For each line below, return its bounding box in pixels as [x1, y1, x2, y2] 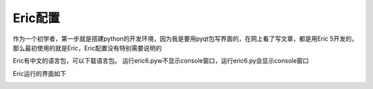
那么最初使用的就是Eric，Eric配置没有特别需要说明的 [12, 43, 162, 52]
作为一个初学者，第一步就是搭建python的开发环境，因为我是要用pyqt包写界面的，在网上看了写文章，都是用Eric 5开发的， [12, 34, 358, 43]
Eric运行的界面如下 [12, 69, 67, 77]
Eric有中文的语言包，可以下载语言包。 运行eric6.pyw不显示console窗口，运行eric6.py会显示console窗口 [12, 57, 309, 65]
